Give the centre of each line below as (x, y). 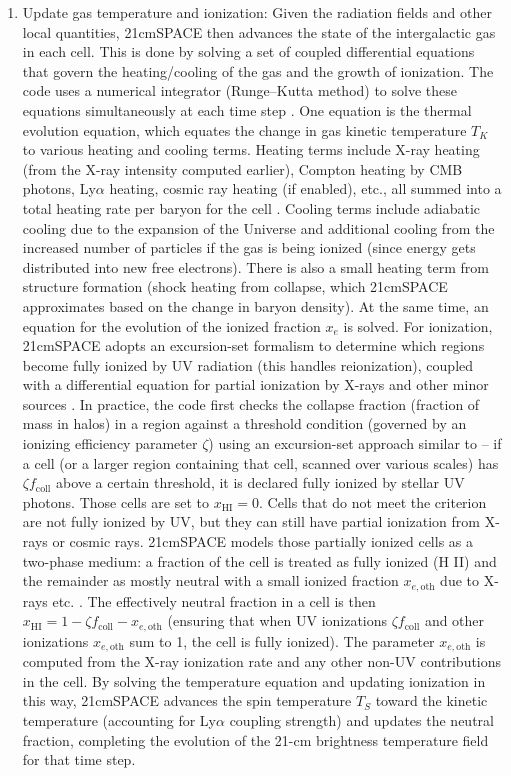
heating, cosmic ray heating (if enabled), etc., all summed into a (305, 188)
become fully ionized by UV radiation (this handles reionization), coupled (248, 364)
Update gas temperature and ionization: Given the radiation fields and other (257, 12)
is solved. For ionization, (418, 325)
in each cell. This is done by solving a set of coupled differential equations (248, 51)
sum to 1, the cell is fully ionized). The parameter (282, 640)
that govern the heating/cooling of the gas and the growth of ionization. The (258, 70)
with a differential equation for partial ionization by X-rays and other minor (255, 384)
